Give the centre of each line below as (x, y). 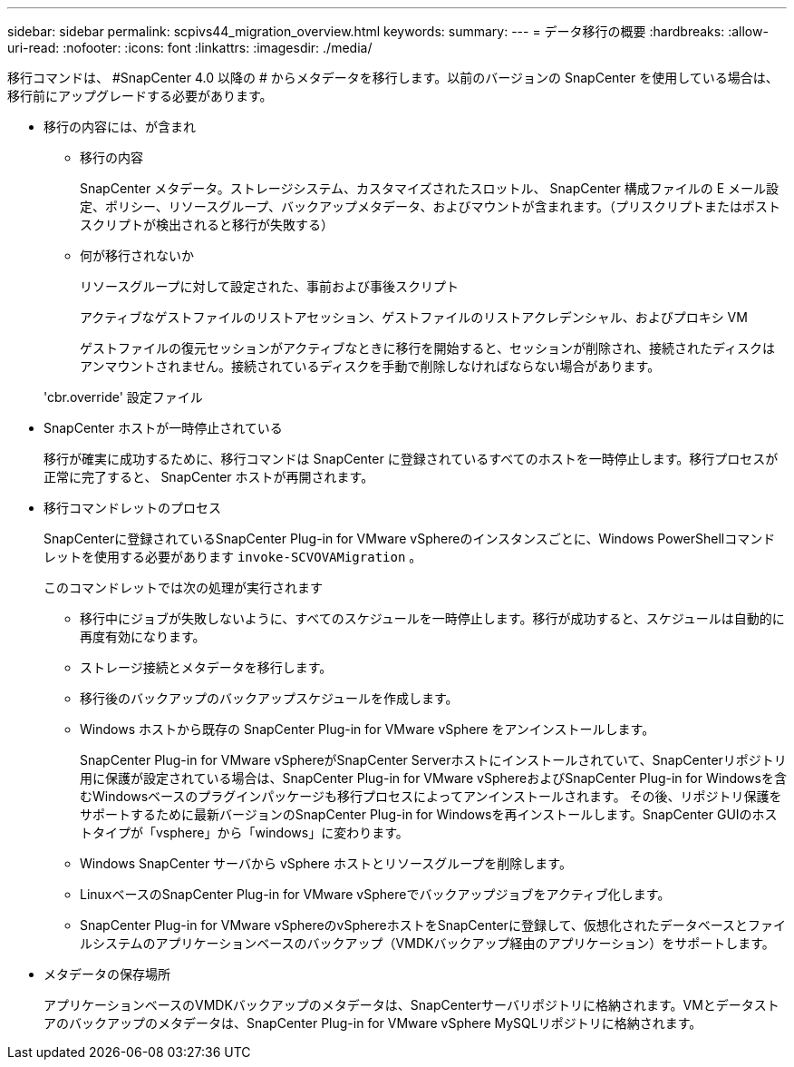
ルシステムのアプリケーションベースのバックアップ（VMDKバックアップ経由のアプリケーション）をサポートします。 (427, 943)
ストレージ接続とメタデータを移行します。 (206, 667)
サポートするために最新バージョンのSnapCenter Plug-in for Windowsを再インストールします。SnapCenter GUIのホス (429, 814)
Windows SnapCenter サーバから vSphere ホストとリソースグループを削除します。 (326, 863)
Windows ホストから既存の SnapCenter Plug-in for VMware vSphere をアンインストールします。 (368, 729)
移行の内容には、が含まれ (120, 127)
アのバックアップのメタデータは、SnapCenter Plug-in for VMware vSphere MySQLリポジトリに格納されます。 (373, 1023)
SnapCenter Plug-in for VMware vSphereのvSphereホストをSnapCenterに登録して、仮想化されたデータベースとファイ (433, 925)
